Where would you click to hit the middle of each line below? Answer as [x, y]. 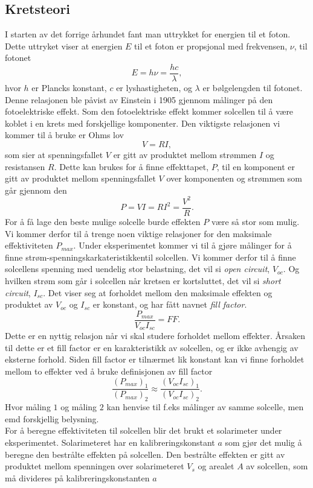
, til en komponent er [256, 166]
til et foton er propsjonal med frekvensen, [211, 46]
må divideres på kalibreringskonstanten [77, 477]
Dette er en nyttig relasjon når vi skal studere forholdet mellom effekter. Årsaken [155, 336]
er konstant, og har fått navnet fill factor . [170, 304]
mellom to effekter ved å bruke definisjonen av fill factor [109, 371]
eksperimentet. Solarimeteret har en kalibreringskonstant [110, 442]
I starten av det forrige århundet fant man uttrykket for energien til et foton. [148, 34]
